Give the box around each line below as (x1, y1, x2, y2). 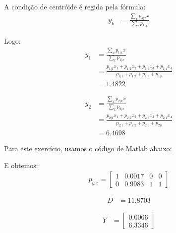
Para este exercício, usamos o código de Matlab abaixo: (4, 143, 172, 154)
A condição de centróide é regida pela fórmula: (4, 1, 146, 11)
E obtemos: (4, 160, 38, 170)
